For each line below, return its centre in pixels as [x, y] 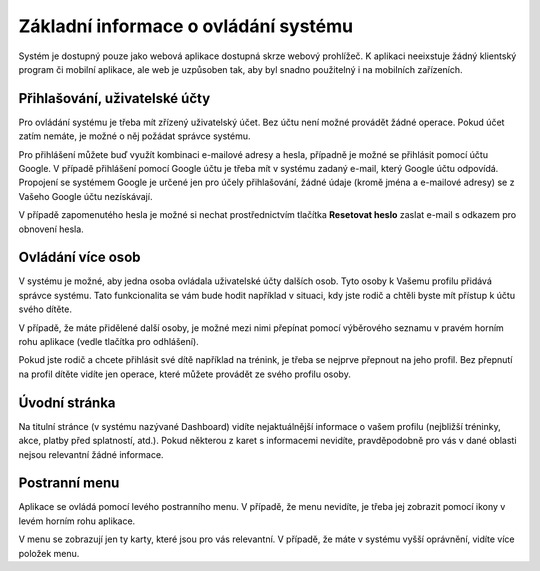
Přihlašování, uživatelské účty [114, 98]
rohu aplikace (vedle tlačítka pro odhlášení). [108, 342]
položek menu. [49, 553]
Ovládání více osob [79, 257]
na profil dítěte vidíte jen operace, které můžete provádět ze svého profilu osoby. [185, 374]
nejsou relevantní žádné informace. [91, 454]
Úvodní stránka [67, 402]
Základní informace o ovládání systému [186, 26]
